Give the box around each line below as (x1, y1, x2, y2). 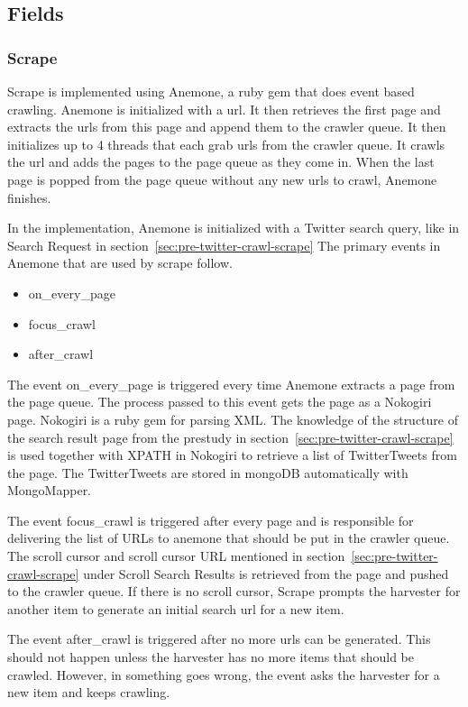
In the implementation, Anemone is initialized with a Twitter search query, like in (7, 218, 460, 237)
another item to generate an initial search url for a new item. (7, 599, 344, 618)
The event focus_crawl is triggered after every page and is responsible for (7, 510, 414, 529)
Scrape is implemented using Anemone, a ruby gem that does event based (7, 82, 415, 100)
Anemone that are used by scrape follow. (7, 253, 233, 272)
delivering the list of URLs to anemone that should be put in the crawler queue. (7, 528, 450, 547)
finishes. (7, 188, 51, 207)
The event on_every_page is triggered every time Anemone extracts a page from (7, 374, 455, 393)
